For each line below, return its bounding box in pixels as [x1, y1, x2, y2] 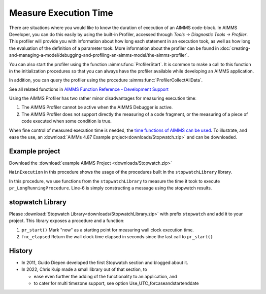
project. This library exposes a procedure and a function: [9, 218, 125, 224]
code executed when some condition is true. [21, 118, 112, 124]
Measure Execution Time [9, 7, 113, 18]
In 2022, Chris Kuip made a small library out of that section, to [21, 266, 147, 272]
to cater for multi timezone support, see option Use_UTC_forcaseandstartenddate [33, 280, 199, 286]
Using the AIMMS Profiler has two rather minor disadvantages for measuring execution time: [9, 95, 197, 101]
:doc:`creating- [220, 45, 251, 51]
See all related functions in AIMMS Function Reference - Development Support [9, 86, 169, 92]
